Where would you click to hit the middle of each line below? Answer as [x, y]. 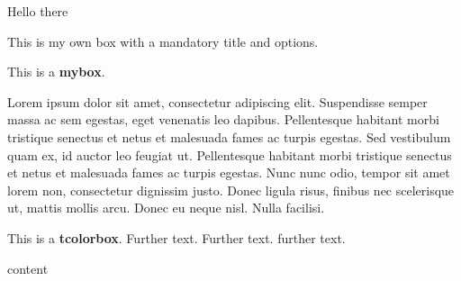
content [28, 268]
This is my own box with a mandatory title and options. [163, 41]
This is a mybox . [56, 72]
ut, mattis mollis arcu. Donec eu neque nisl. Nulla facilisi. [166, 208]
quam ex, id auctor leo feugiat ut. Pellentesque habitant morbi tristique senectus [230, 154]
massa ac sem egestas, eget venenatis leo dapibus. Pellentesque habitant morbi [223, 119]
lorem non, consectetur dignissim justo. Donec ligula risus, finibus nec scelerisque [231, 190]
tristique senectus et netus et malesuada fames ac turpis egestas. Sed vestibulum [229, 136]
